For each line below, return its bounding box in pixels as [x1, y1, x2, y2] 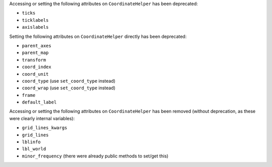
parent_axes [22, 43, 51, 48]
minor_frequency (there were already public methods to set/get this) [22, 153, 169, 159]
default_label [22, 99, 57, 105]
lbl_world [22, 146, 46, 152]
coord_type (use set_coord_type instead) [22, 78, 116, 84]
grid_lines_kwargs [22, 125, 67, 131]
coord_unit [22, 71, 49, 77]
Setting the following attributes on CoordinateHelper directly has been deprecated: [9, 33, 187, 39]
